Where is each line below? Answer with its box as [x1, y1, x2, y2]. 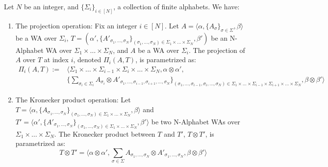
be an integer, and [24, 1, 79, 11]
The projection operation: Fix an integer [15, 20, 137, 30]
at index [44, 54, 69, 65]
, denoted [73, 54, 101, 65]
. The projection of [189, 45, 245, 55]
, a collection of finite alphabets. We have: [113, 1, 240, 11]
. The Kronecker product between [54, 128, 155, 139]
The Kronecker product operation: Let [15, 95, 131, 105]
